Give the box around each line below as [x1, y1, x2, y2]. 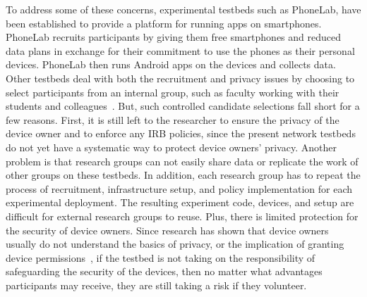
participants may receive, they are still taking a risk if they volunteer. [6, 277, 307, 292]
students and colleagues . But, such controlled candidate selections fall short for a [6, 99, 360, 113]
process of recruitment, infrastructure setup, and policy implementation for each [6, 181, 352, 196]
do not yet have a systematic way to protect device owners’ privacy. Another [6, 139, 337, 154]
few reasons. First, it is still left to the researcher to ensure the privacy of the [6, 112, 339, 127]
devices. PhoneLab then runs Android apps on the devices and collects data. [6, 57, 336, 72]
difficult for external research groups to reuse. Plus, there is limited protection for [6, 208, 359, 223]
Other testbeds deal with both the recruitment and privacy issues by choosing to [6, 70, 355, 85]
